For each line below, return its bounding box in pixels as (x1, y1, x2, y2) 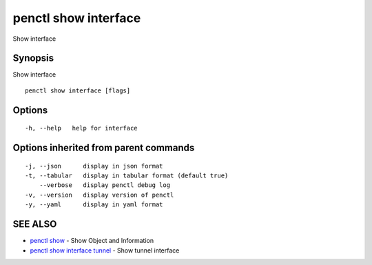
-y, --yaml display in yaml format (25, 201, 163, 208)
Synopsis (12, 52, 54, 64)
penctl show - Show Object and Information (30, 237, 154, 245)
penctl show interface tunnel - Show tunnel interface (30, 246, 180, 255)
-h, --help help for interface (25, 124, 138, 132)
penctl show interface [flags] (25, 86, 131, 95)
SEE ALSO (12, 218, 57, 230)
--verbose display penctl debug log (39, 181, 171, 189)
